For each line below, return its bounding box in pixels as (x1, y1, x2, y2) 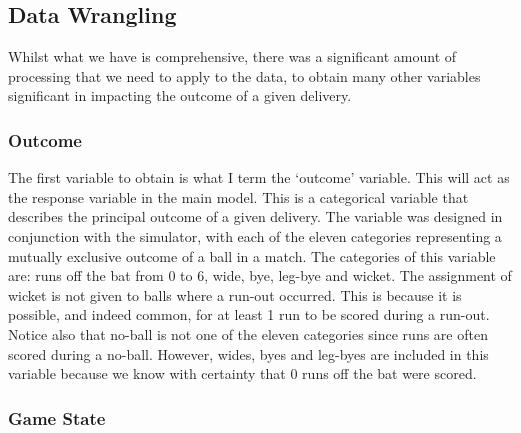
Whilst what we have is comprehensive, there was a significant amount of (8, 46, 457, 67)
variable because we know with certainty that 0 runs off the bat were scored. (8, 363, 477, 384)
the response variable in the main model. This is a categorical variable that (8, 186, 469, 207)
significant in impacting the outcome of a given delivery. (8, 85, 352, 106)
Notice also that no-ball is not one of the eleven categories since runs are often (8, 323, 488, 344)
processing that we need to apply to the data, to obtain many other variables (8, 65, 481, 86)
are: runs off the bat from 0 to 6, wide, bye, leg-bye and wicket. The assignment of (8, 265, 512, 286)
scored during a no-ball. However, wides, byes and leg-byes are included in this (8, 343, 489, 364)
